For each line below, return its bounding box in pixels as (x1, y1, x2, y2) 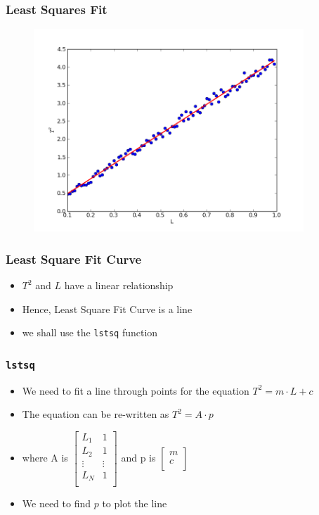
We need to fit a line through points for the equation (22, 383, 249, 398)
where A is (22, 450, 68, 465)
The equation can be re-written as (22, 407, 169, 421)
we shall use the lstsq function (22, 325, 158, 340)
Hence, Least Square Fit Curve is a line (22, 301, 193, 316)
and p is (121, 450, 156, 465)
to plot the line (102, 496, 167, 511)
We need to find (22, 496, 91, 511)
